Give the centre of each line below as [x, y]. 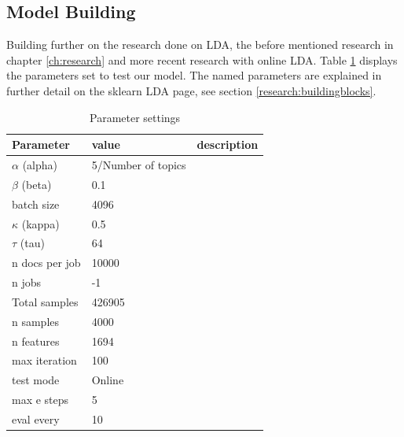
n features [36, 341]
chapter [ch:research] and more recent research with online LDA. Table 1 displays [202, 59]
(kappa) [40, 223]
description [228, 144]
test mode [36, 380]
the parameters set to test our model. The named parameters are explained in [194, 75]
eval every [36, 418]
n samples [36, 321]
